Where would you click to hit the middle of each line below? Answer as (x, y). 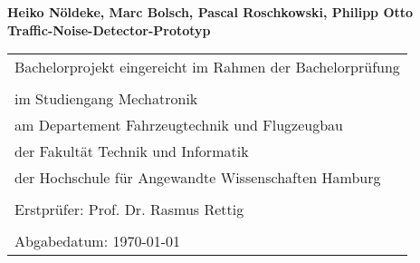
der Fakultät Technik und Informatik (132, 151)
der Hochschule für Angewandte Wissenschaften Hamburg (198, 178)
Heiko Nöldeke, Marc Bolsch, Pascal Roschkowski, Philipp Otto (210, 12)
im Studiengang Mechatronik (106, 99)
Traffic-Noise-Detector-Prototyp (109, 29)
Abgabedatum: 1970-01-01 (98, 241)
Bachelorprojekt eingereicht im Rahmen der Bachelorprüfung (207, 67)
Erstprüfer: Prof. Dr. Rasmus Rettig (129, 209)
